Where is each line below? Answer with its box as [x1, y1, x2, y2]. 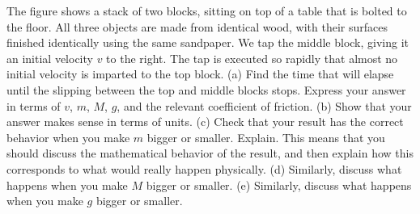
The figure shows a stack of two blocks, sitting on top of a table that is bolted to [6, 2, 407, 19]
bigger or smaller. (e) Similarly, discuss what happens [146, 176, 412, 193]
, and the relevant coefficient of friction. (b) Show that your [117, 97, 412, 114]
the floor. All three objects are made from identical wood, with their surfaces [6, 18, 388, 35]
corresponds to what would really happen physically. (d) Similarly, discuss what [6, 160, 402, 177]
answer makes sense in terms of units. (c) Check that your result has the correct [6, 113, 404, 130]
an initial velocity [6, 49, 93, 66]
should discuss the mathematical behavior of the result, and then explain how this [6, 145, 414, 162]
